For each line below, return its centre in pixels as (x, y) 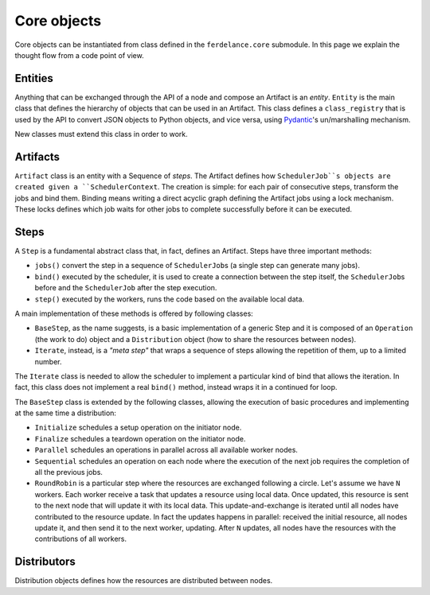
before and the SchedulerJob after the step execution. (126, 288)
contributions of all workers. (81, 539)
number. (48, 361)
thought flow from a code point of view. (79, 55)
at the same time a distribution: (66, 413)
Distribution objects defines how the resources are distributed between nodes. (144, 581)
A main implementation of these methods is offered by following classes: (134, 313)
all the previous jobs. (69, 472)
